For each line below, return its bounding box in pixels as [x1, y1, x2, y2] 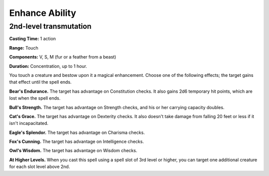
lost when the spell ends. [9, 95, 61, 101]
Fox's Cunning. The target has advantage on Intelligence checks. [9, 139, 144, 145]
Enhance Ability [9, 7, 77, 18]
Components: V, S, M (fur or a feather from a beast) [9, 54, 117, 60]
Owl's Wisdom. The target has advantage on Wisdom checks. [9, 148, 137, 154]
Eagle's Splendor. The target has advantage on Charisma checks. [9, 129, 145, 135]
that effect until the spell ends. [9, 79, 72, 85]
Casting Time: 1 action [9, 36, 56, 42]
